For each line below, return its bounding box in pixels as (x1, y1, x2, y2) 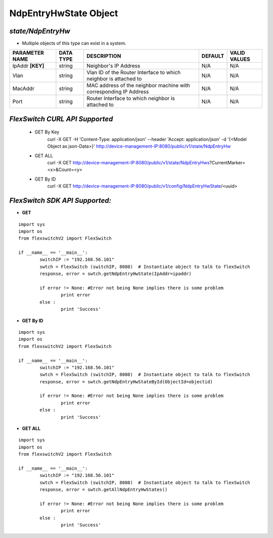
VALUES (230, 56, 250, 63)
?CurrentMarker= (209, 160, 246, 166)
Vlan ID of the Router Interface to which (86, 69, 181, 76)
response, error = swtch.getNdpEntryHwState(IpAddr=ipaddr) (39, 271, 192, 277)
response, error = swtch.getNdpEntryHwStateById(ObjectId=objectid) (39, 379, 213, 384)
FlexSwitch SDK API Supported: (9, 196, 111, 205)
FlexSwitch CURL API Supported (9, 114, 113, 123)
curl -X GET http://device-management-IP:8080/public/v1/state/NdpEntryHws (47, 160, 210, 166)
